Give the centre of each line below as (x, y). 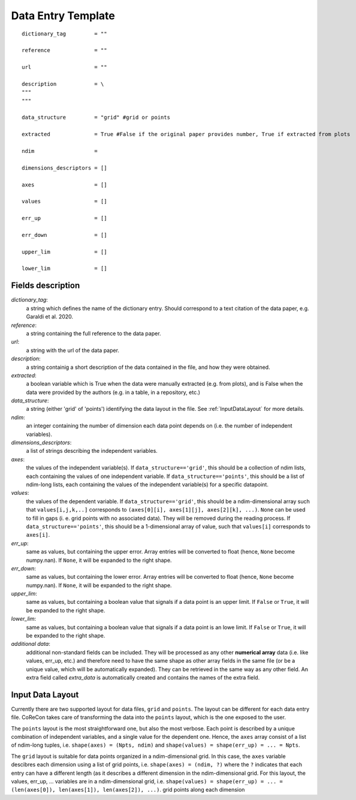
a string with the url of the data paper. (73, 350)
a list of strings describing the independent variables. (92, 451)
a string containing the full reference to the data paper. (93, 333)
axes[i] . (38, 535)
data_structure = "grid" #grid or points (96, 118)
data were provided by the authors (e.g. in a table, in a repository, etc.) (113, 392)
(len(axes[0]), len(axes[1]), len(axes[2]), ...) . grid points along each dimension (128, 790)
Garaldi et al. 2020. (50, 317)
